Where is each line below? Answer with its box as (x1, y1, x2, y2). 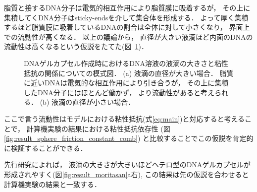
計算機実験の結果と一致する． (4, 179, 101, 189)
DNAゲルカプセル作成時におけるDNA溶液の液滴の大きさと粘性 (24, 58, 228, 68)
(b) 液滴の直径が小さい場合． (40, 97, 135, 107)
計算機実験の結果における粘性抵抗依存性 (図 (26, 123, 170, 133)
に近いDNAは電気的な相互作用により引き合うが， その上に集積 (24, 77, 229, 88)
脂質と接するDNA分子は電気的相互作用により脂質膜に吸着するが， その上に (4, 2, 251, 12)
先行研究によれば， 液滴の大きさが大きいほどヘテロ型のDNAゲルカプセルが (4, 159, 251, 170)
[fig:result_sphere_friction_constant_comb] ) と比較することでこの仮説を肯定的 (4, 133, 254, 143)
